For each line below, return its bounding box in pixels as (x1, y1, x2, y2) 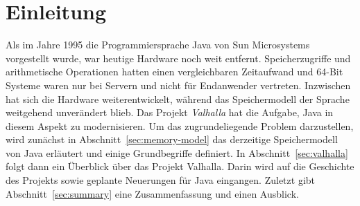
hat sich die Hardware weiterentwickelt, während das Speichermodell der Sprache (6, 91, 350, 106)
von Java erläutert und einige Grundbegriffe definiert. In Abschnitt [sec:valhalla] (6, 145, 348, 160)
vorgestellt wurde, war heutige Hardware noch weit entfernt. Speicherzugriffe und (6, 50, 351, 65)
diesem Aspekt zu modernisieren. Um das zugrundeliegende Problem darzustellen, (6, 118, 354, 133)
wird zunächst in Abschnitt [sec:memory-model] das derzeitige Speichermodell (6, 132, 338, 147)
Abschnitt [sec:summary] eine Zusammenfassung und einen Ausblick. (6, 186, 299, 200)
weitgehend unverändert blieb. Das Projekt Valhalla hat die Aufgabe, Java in (6, 105, 334, 120)
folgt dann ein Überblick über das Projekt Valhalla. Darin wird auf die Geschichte (6, 159, 354, 174)
